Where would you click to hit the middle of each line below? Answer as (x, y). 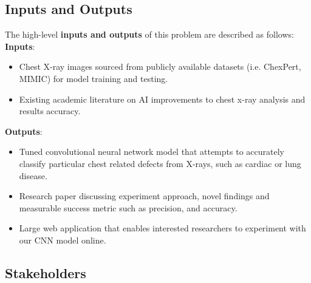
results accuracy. (50, 111)
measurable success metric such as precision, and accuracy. (128, 207)
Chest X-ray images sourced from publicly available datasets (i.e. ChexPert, (160, 66)
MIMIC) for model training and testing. (94, 78)
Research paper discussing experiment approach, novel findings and (144, 196)
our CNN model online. (63, 240)
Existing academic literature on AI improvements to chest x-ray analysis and (162, 99)
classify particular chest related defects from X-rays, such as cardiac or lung (160, 163)
